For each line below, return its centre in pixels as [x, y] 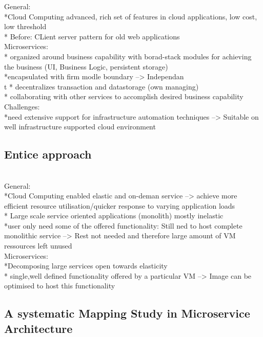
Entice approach [48, 154]
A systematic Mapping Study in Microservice [127, 313]
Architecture [38, 328]
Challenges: [22, 106]
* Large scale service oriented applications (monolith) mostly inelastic [114, 216]
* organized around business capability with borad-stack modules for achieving [128, 56]
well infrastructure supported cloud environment [80, 127]
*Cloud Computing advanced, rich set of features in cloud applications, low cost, [131, 16]
